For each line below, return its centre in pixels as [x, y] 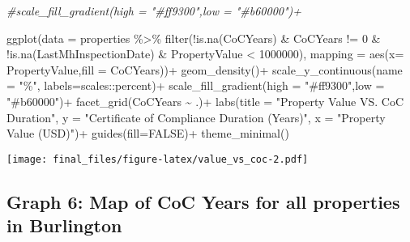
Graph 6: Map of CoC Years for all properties [203, 201]
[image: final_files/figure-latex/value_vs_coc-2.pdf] [158, 159]
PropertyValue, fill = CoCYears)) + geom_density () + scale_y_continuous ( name [205, 69]
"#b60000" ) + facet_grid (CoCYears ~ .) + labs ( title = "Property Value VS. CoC [205, 101]
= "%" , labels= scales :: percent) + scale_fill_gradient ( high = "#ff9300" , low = [196, 85]
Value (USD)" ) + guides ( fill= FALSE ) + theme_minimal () [148, 133]
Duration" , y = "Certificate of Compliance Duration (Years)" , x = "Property [196, 117]
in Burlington [64, 225]
